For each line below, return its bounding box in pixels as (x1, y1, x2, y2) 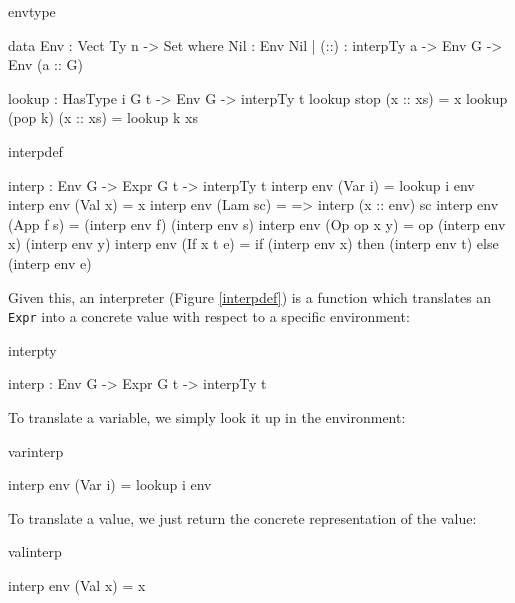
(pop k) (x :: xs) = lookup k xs (8, 107, 198, 128)
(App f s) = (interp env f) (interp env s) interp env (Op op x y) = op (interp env (8, 213, 506, 234)
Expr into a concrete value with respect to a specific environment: (8, 306, 410, 327)
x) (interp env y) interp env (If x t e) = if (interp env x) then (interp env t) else (8, 233, 499, 254)
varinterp (8, 440, 64, 461)
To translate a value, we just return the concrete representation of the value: (8, 507, 477, 528)
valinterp (8, 541, 62, 562)
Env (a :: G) (8, 54, 83, 75)
